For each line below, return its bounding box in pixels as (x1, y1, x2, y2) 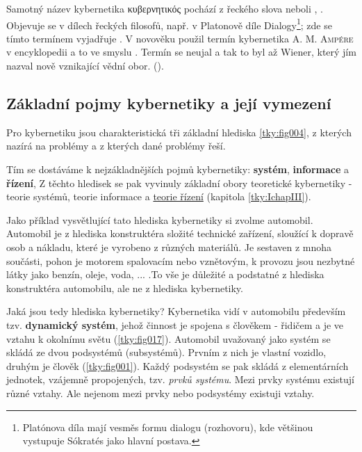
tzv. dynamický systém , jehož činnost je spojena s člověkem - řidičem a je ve (6, 317, 344, 332)
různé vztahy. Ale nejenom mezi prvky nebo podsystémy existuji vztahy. (6, 385, 315, 400)
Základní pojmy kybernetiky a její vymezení (6, 92, 331, 114)
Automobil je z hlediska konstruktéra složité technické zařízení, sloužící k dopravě (6, 226, 354, 241)
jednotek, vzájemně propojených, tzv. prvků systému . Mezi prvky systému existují (6, 372, 354, 387)
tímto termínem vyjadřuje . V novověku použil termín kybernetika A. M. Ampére (6, 31, 354, 45)
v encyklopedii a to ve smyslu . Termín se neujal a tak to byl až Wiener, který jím (6, 45, 356, 59)
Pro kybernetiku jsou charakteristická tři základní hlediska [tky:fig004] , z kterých (6, 124, 352, 139)
